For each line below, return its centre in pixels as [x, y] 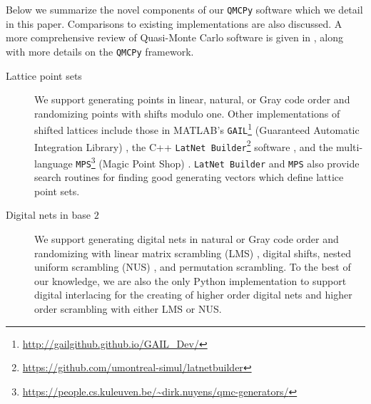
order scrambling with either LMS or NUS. [128, 308]
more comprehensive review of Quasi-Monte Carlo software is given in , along [174, 37]
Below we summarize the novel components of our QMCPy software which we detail [184, 9]
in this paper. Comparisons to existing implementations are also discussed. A [174, 23]
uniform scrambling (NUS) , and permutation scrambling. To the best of [193, 267]
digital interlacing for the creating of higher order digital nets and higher [193, 295]
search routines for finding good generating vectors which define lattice [189, 177]
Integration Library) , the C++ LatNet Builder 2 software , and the [184, 145]
